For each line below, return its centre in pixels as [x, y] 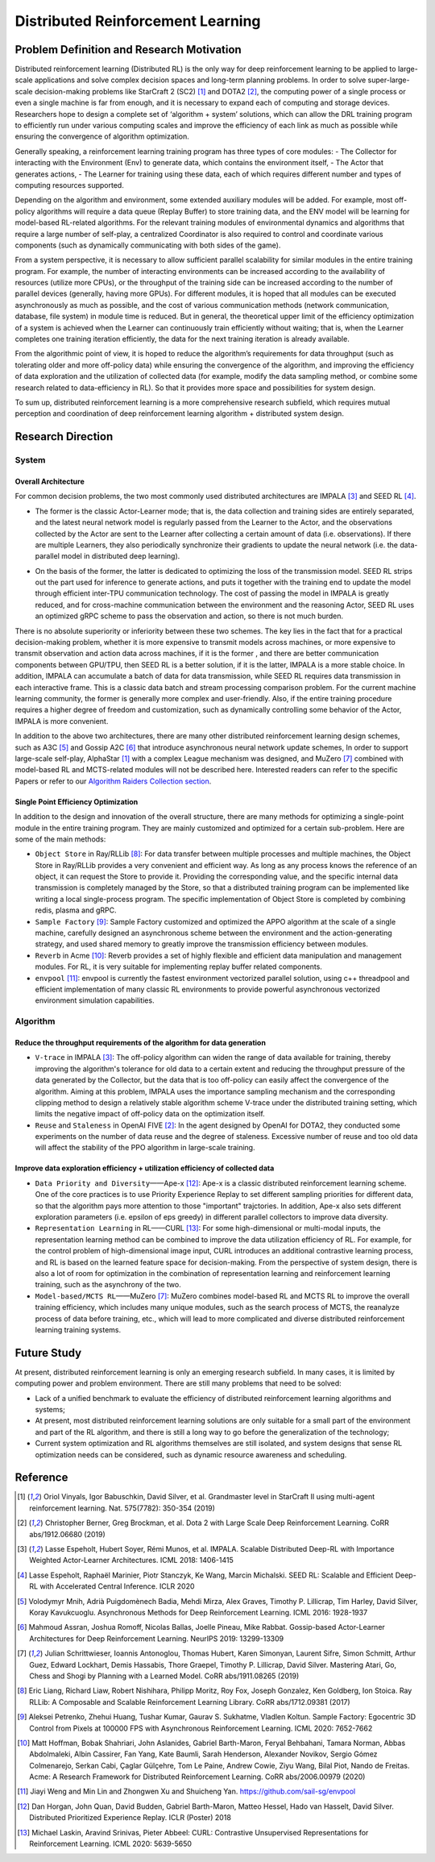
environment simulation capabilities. [95, 1000]
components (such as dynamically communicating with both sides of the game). [148, 245]
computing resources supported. [69, 185]
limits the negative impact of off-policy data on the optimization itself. [150, 1114]
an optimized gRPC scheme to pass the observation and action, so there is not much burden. [189, 616]
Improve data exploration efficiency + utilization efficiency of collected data [145, 1168]
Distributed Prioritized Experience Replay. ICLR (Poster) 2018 [130, 1818]
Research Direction [64, 436]
